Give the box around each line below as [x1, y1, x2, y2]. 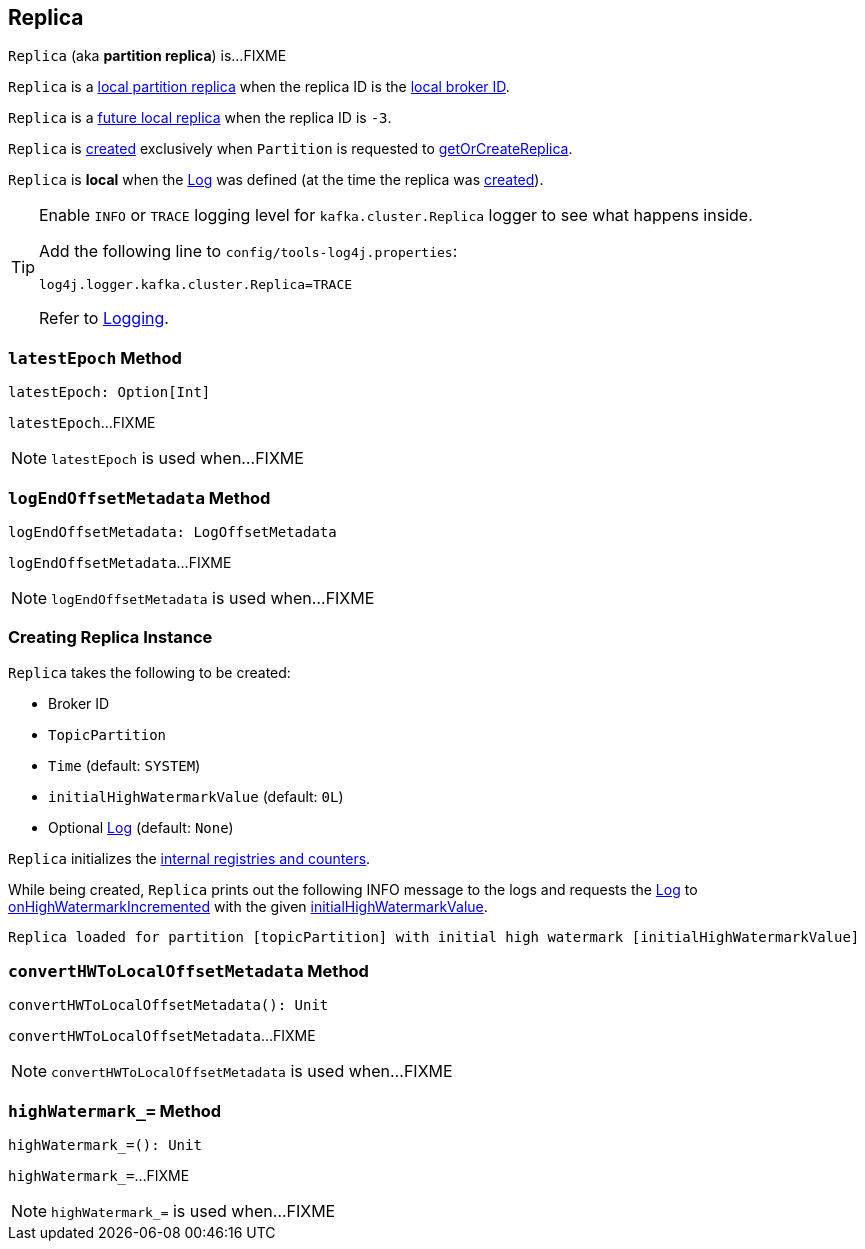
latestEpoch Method [8, 347, 182, 368]
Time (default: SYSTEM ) [48, 756, 201, 774]
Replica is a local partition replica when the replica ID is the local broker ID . [8, 78, 510, 96]
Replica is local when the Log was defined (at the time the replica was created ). [8, 171, 544, 189]
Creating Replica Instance [8, 627, 213, 648]
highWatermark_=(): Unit [8, 1137, 202, 1154]
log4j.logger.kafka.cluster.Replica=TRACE [39, 277, 353, 293]
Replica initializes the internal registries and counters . [8, 849, 371, 867]
